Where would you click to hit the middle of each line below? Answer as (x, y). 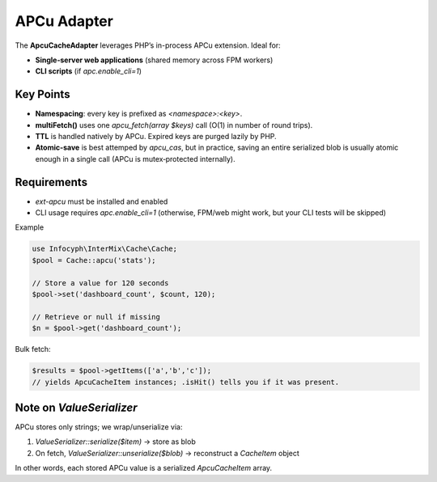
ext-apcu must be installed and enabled (102, 201)
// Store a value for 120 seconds (100, 283)
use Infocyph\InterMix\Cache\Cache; (105, 249)
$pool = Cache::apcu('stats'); (94, 260)
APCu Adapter (64, 21)
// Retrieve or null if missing (96, 317)
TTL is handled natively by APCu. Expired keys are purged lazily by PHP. (156, 137)
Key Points (42, 94)
